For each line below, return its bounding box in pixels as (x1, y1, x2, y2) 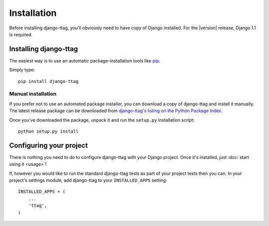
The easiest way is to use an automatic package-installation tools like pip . (9, 58, 160, 64)
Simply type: (9, 67, 35, 73)
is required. (9, 31, 32, 37)
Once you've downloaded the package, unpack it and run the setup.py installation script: (9, 117, 195, 123)
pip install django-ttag (18, 78, 79, 84)
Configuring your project (9, 141, 88, 150)
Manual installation (9, 90, 57, 97)
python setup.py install (18, 128, 79, 134)
